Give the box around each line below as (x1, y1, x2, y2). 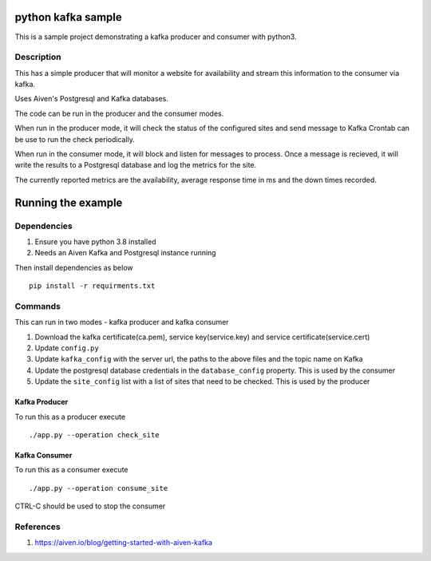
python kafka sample (14, 10, 123, 24)
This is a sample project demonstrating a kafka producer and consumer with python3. (14, 32, 297, 41)
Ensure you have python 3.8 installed (34, 236, 156, 247)
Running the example (14, 196, 123, 209)
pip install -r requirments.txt (29, 282, 156, 290)
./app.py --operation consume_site (29, 484, 168, 492)
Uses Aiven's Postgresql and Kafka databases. (14, 94, 169, 104)
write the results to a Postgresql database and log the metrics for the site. (14, 160, 257, 170)
